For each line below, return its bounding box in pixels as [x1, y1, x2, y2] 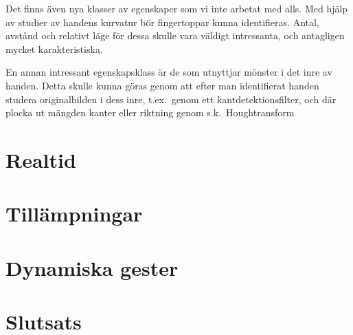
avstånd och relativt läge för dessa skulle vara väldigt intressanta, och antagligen [5, 28, 345, 43]
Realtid [5, 145, 76, 173]
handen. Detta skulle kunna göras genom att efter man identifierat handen [5, 78, 319, 92]
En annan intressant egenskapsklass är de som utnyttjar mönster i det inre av [5, 65, 332, 79]
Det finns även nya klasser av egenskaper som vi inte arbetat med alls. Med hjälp [5, 1, 348, 15]
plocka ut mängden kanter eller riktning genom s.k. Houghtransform [5, 105, 295, 120]
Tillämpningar [5, 199, 143, 228]
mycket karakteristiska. [5, 41, 103, 56]
